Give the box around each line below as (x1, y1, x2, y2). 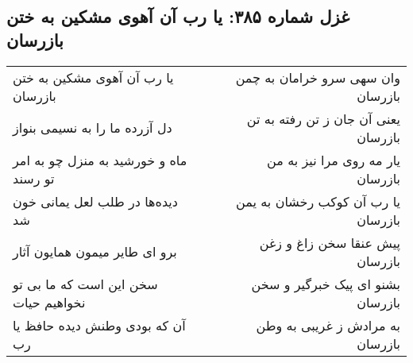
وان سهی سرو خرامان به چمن (235, 68, 400, 87)
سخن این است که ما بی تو (13, 274, 158, 293)
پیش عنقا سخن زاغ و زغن (259, 233, 400, 252)
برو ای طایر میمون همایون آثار (13, 242, 177, 261)
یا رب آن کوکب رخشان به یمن (236, 191, 400, 210)
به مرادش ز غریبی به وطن (256, 315, 400, 334)
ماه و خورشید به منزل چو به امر (13, 150, 187, 169)
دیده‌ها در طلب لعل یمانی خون (13, 191, 178, 210)
